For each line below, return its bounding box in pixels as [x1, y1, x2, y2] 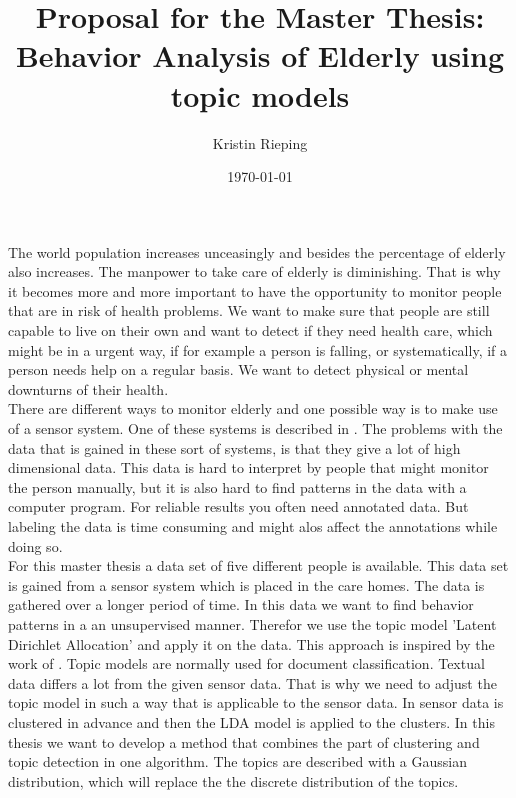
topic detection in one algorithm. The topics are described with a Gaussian [8, 751, 468, 772]
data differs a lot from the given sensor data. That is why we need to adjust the [8, 672, 497, 693]
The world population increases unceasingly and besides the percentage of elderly [8, 241, 506, 262]
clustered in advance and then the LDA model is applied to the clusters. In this [8, 711, 495, 732]
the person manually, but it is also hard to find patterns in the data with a [8, 476, 467, 497]
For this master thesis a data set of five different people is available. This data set [8, 555, 509, 576]
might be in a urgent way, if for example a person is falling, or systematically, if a [8, 339, 508, 360]
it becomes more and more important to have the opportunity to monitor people [8, 280, 502, 301]
